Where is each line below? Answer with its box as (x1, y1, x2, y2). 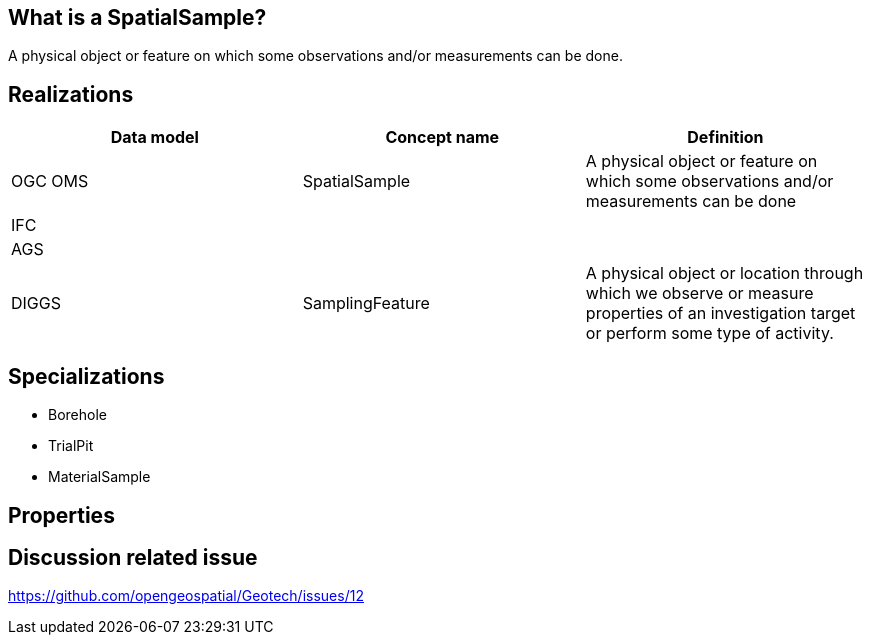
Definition (687, 127, 764, 148)
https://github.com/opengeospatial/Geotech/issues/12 (8, 587, 364, 605)
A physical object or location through (585, 263, 864, 284)
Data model (110, 127, 199, 148)
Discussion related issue (8, 544, 258, 570)
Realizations (8, 81, 134, 107)
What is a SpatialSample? (8, 5, 267, 30)
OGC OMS (11, 171, 89, 192)
